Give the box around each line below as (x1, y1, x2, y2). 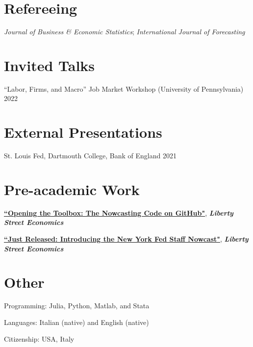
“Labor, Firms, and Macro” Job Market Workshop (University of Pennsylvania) (4, 83, 244, 94)
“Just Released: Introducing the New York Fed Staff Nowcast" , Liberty (4, 234, 249, 244)
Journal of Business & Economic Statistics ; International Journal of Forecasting (4, 26, 245, 37)
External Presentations (4, 122, 162, 142)
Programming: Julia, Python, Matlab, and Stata (4, 300, 150, 311)
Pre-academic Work (4, 179, 140, 199)
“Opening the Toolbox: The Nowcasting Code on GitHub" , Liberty (4, 207, 233, 218)
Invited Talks (4, 55, 95, 75)
